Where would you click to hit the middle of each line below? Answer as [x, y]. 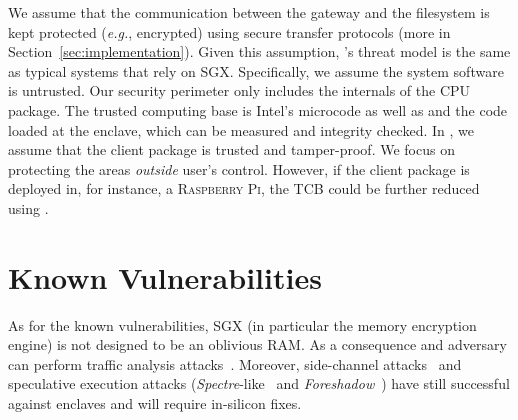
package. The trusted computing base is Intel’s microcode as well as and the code [258, 109]
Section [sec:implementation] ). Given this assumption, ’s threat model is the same [259, 51]
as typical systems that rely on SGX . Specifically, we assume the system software [256, 70]
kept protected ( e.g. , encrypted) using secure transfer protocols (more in [229, 31]
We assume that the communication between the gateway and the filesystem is [249, 12]
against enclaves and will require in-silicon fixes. [155, 403]
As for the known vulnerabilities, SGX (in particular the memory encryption [242, 324]
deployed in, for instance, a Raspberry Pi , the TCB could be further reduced [244, 188]
